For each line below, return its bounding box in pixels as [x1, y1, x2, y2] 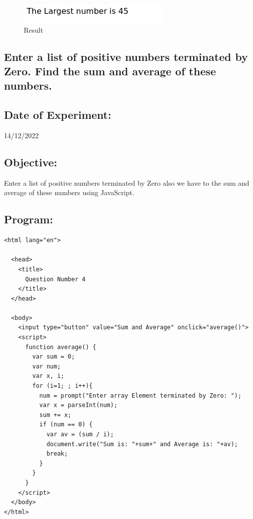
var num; [32, 363, 61, 370]
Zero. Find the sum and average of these [4, 63, 216, 78]
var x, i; [32, 372, 64, 380]
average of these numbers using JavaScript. [4, 187, 135, 198]
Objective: [4, 154, 57, 169]
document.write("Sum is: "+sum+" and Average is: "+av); [46, 440, 238, 448]
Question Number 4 [25, 275, 86, 283]
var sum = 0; [32, 353, 75, 361]
